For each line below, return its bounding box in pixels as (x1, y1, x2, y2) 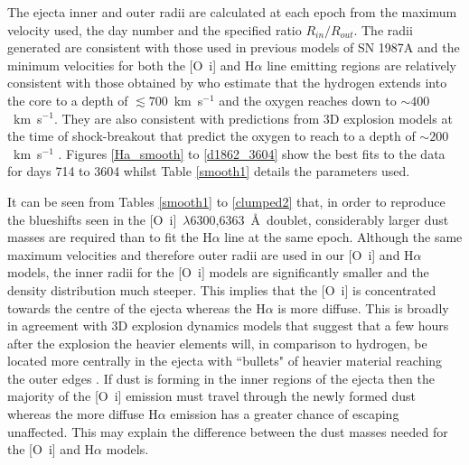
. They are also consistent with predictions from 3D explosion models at (53, 108, 453, 127)
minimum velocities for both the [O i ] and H (7, 55, 255, 74)
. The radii (353, 20, 413, 39)
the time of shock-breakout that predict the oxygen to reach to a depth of (7, 126, 416, 145)
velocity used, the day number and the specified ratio (7, 20, 302, 39)
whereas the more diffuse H (7, 405, 158, 423)
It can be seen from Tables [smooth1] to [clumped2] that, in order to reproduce (7, 191, 446, 210)
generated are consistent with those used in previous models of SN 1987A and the (7, 38, 460, 57)
